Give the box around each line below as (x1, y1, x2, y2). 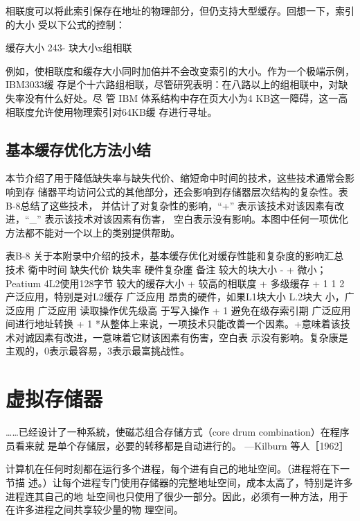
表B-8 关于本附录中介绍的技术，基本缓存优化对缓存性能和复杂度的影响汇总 (6, 248, 344, 263)
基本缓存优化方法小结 (6, 138, 151, 160)
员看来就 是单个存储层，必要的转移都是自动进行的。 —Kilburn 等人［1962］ (6, 438, 349, 452)
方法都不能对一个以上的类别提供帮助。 (6, 225, 180, 239)
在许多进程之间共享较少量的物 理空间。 (6, 502, 183, 517)
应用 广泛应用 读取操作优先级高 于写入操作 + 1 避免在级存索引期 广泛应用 (15, 302, 351, 317)
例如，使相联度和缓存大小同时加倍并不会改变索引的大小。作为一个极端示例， (6, 63, 354, 78)
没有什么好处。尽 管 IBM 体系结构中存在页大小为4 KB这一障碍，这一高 (24, 90, 348, 105)
